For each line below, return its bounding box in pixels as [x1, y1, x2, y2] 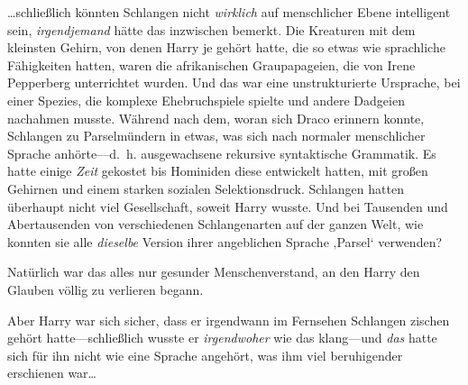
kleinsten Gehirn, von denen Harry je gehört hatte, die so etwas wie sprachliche [7, 38, 445, 57]
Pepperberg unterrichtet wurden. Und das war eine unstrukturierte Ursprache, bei [7, 73, 461, 92]
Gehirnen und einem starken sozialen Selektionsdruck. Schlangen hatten [7, 179, 404, 197]
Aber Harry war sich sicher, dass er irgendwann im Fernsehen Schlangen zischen [7, 310, 450, 329]
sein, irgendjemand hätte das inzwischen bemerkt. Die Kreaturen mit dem [7, 20, 416, 39]
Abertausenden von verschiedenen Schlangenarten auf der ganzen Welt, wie [7, 215, 424, 234]
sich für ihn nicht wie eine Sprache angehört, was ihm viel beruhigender [7, 345, 403, 364]
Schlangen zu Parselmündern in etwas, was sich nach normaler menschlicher [7, 126, 426, 145]
